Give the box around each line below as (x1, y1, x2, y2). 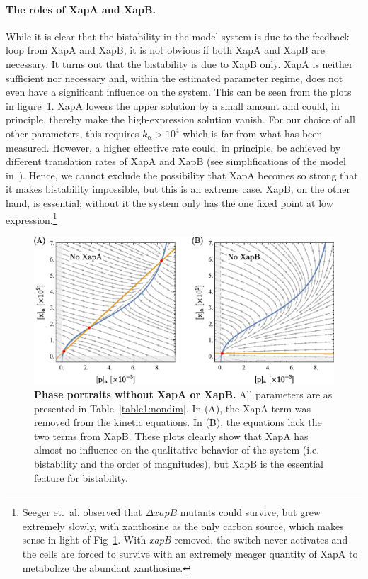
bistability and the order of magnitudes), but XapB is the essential (34, 456, 324, 471)
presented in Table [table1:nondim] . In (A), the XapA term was (34, 400, 311, 415)
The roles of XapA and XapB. (6, 1, 156, 16)
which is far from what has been (183, 125, 323, 140)
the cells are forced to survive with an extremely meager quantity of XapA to (22, 546, 358, 561)
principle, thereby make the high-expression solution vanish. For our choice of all (6, 112, 355, 127)
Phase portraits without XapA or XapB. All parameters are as (34, 387, 333, 402)
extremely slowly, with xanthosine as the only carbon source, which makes (22, 518, 344, 533)
